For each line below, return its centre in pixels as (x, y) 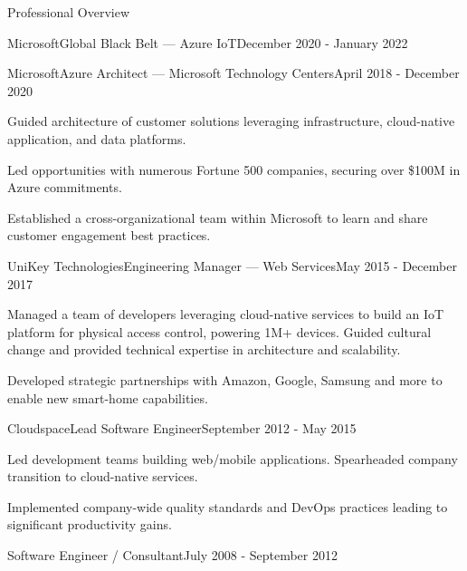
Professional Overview (68, 12)
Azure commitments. (65, 187)
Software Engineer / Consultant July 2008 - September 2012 (172, 555)
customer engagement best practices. (109, 235)
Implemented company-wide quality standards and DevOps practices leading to (228, 506)
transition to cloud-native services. (103, 476)
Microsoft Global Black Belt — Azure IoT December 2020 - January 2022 (208, 42)
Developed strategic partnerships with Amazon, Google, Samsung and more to (225, 379)
